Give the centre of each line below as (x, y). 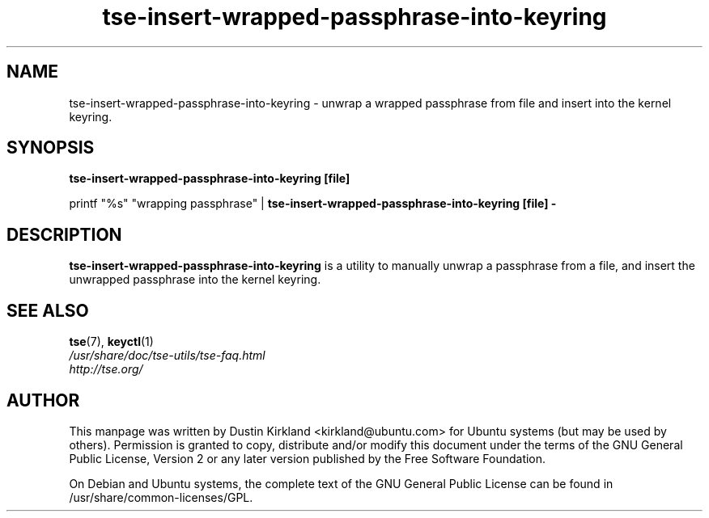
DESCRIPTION (64, 234)
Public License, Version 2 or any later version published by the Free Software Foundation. (308, 458)
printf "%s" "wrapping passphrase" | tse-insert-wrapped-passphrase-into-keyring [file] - (313, 204)
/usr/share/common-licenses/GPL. (161, 497)
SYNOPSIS (51, 148)
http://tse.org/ (106, 369)
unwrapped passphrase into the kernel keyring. (195, 280)
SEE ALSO (48, 310)
